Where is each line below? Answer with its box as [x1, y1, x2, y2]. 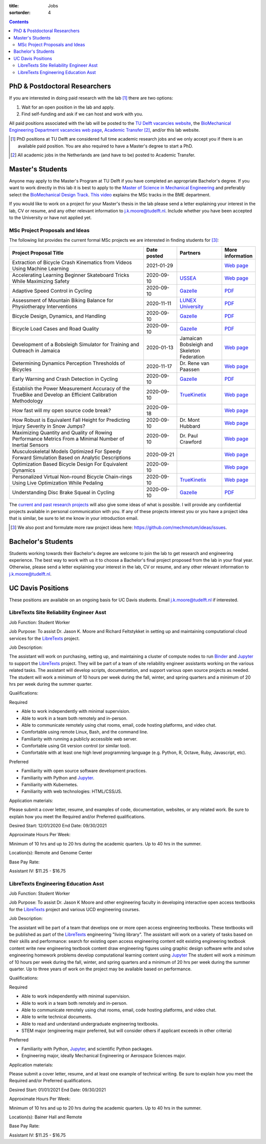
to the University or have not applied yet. [9, 215, 92, 221]
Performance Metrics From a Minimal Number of [12, 435, 125, 442]
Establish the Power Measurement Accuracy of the [12, 385, 130, 392]
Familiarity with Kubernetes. [21, 782, 78, 788]
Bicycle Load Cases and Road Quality [12, 325, 99, 332]
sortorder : [9, 10, 31, 16]
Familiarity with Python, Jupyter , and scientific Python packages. [21, 1046, 153, 1052]
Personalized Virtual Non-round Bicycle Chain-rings [12, 473, 133, 480]
